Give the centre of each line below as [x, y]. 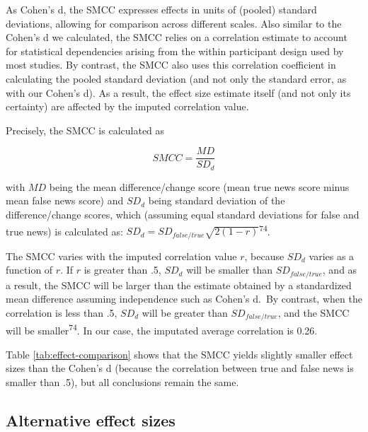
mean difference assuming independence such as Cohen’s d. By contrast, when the [184, 299]
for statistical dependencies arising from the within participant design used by [175, 51]
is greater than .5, [122, 270]
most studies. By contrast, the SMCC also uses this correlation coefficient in [171, 65]
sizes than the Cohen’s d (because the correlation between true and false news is [180, 368]
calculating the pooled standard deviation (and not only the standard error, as [176, 78]
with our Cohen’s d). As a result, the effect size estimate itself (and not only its [178, 92]
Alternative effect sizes [91, 420]
